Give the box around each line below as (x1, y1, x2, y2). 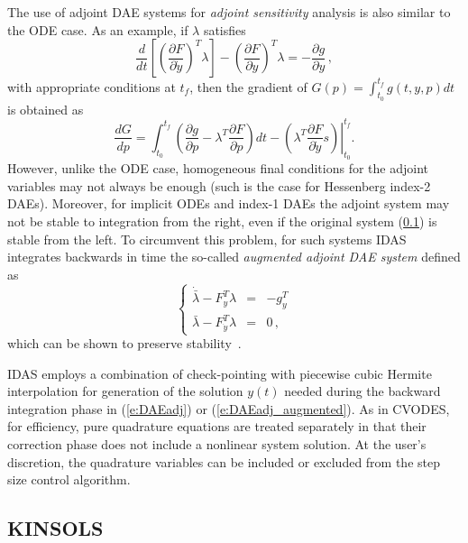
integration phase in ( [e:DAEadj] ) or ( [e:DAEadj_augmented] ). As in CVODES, (7, 399, 450, 418)
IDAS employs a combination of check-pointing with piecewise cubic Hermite (7, 364, 432, 382)
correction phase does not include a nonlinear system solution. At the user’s (7, 435, 427, 454)
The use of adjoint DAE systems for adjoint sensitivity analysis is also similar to (7, 3, 451, 21)
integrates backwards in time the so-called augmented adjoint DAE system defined (7, 247, 461, 266)
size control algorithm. (7, 470, 131, 489)
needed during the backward (284, 382, 441, 400)
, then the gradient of (189, 77, 307, 96)
